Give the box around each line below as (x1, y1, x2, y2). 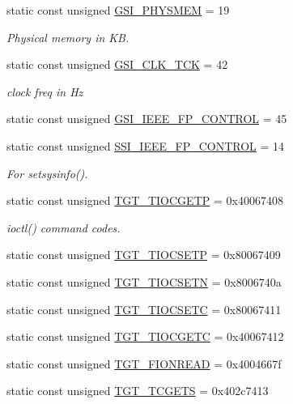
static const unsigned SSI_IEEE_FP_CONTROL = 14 (6, 137, 285, 154)
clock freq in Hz (6, 83, 83, 100)
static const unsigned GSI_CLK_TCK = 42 (6, 56, 228, 73)
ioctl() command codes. (6, 219, 121, 236)
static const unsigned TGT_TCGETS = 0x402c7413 (6, 382, 269, 399)
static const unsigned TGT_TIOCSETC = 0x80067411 (6, 300, 282, 317)
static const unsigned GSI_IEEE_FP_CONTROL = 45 (6, 110, 287, 127)
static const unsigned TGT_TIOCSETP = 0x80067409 (6, 246, 281, 263)
